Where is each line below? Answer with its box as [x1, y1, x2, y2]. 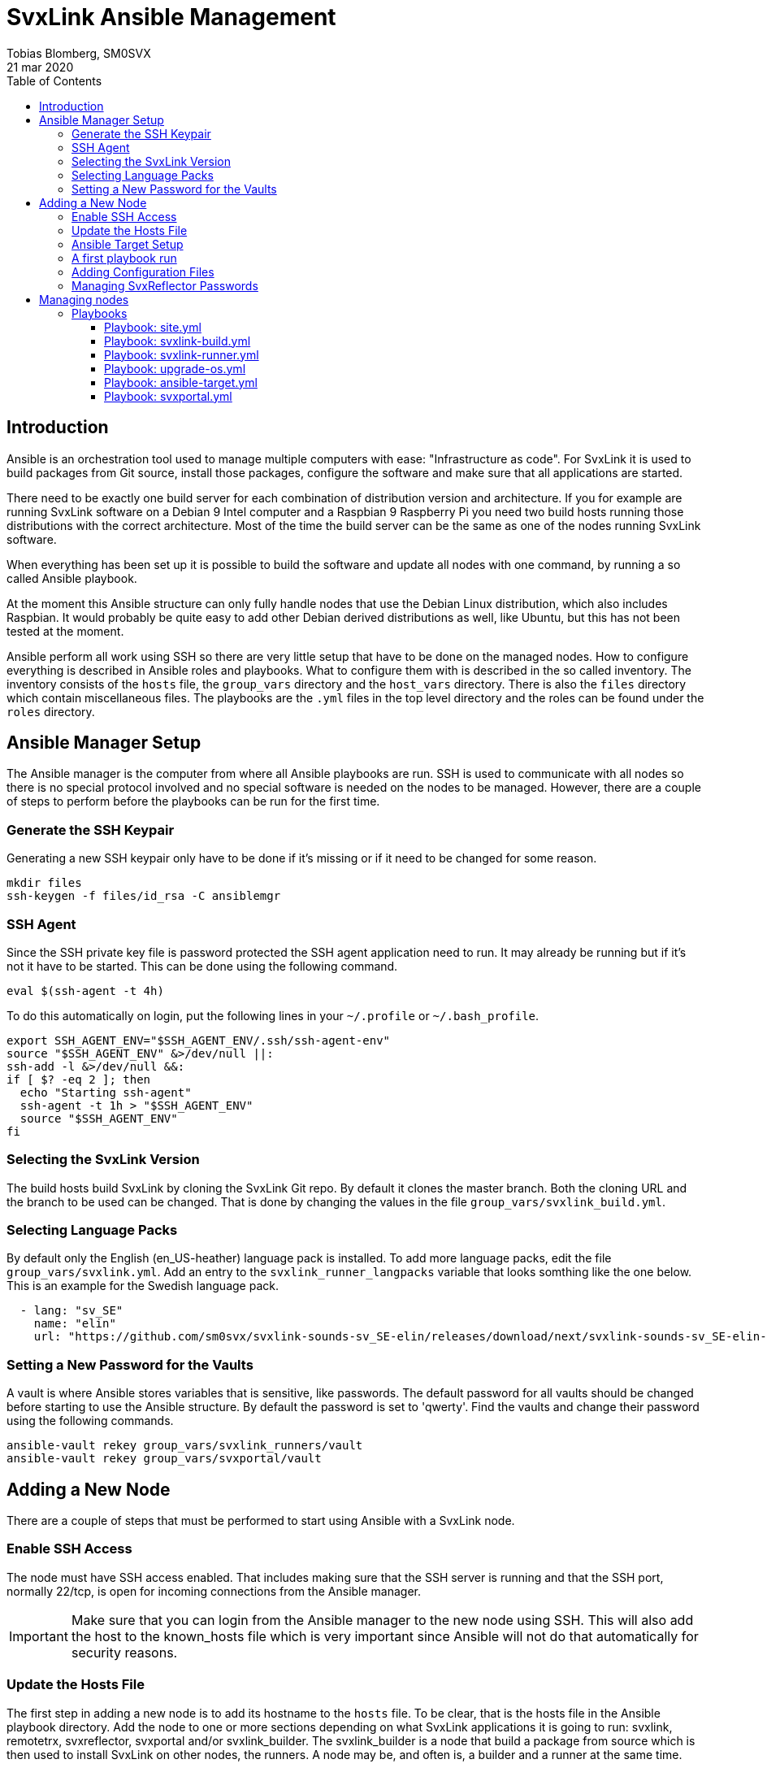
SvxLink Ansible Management [6, 3, 336, 31]
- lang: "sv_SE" [19, 1304, 123, 1318]
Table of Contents [6, 73, 102, 88]
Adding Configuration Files [71, 264, 214, 279]
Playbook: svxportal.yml [104, 389, 232, 403]
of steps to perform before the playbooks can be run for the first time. [6, 794, 380, 809]
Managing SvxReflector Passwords [71, 278, 258, 293]
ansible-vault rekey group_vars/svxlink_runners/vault [6, 1439, 363, 1453]
